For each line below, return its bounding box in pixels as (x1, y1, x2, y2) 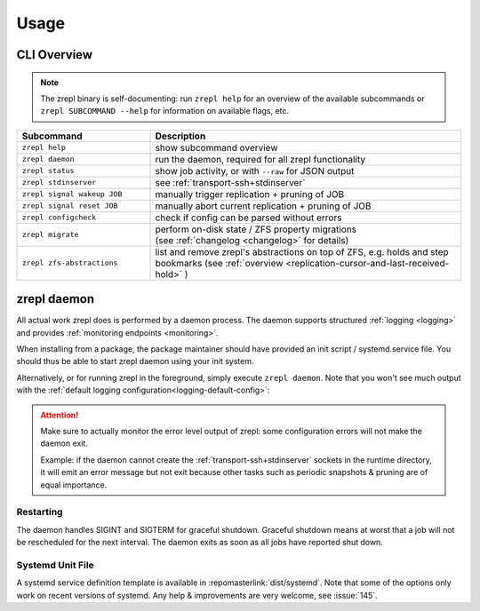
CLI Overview (16, 47, 93, 62)
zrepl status (21, 166, 75, 176)
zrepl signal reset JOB (21, 201, 118, 210)
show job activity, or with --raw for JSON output (155, 164, 355, 177)
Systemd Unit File (16, 559, 95, 571)
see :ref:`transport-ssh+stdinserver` (155, 176, 306, 188)
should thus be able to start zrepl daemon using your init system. (16, 356, 254, 367)
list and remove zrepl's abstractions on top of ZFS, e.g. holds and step (155, 245, 449, 258)
